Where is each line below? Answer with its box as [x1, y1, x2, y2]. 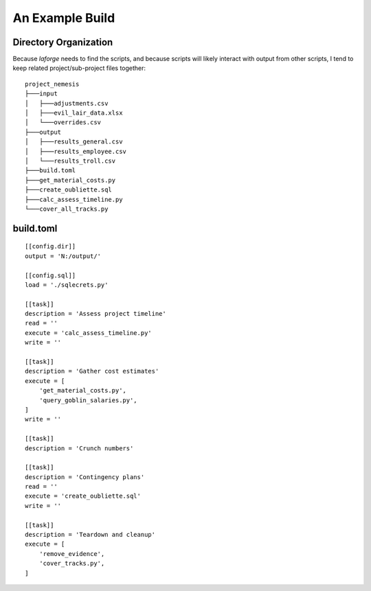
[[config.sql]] [25, 271, 76, 279]
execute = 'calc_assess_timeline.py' [25, 329, 153, 336]
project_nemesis [25, 80, 80, 88]
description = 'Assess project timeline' [25, 310, 166, 318]
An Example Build [12, 10, 115, 25]
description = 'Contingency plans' [25, 473, 145, 480]
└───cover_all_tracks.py [25, 205, 109, 213]
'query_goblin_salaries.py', [38, 396, 137, 404]
